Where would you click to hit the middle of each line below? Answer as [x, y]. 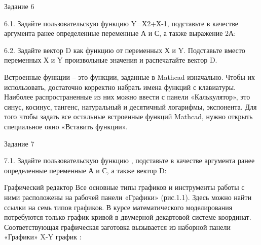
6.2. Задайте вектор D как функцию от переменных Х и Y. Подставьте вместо [125, 50]
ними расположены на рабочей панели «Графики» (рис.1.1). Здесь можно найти [128, 197]
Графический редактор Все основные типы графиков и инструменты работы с [124, 187]
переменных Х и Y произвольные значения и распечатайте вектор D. [111, 60]
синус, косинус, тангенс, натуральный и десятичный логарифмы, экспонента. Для [130, 106]
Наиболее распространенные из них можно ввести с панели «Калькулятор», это [127, 97]
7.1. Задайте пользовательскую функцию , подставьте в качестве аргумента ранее [129, 160]
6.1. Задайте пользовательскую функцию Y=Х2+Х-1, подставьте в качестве [121, 23]
